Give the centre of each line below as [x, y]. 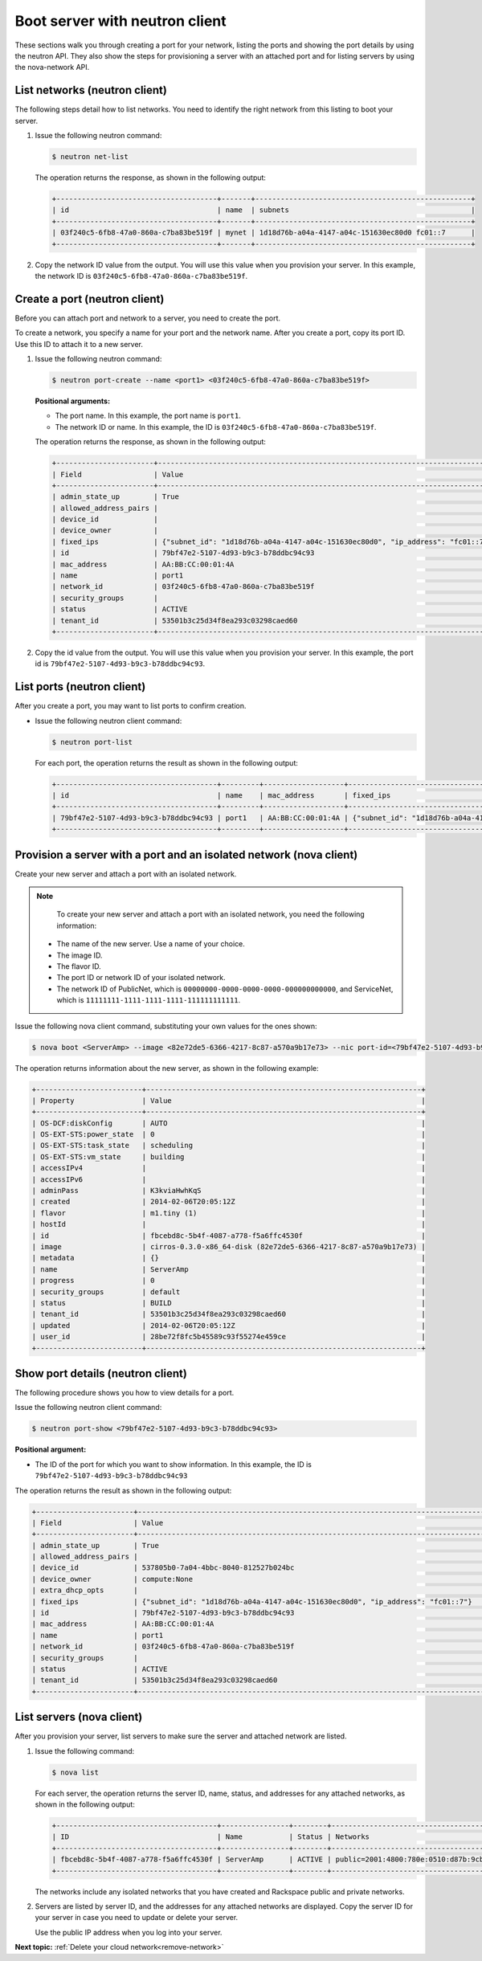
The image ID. [80, 955]
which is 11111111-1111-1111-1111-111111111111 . [149, 1000]
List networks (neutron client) [91, 90]
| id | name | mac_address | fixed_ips [221, 795]
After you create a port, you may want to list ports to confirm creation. [131, 706]
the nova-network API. [52, 67]
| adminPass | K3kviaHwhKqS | [229, 1191]
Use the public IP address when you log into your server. [129, 1932]
